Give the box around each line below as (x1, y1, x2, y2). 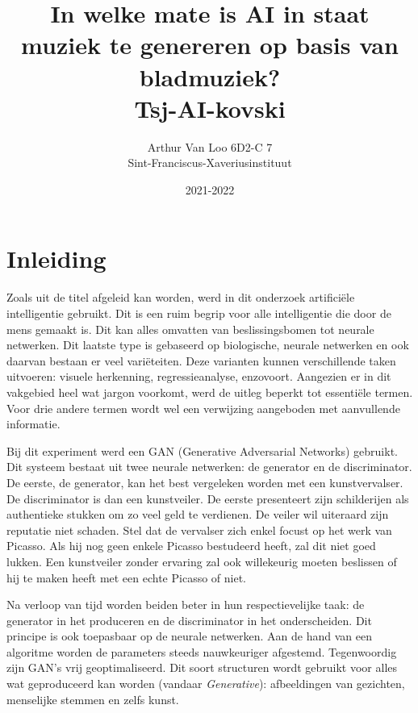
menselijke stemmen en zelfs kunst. (6, 690, 179, 707)
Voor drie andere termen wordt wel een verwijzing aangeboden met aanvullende (6, 399, 400, 416)
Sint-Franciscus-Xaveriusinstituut (127, 154, 292, 171)
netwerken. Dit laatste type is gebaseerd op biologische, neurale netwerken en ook (6, 336, 409, 353)
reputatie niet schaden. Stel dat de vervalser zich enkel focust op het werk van (6, 521, 392, 538)
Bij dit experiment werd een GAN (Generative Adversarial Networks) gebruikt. (6, 442, 398, 459)
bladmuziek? (139, 60, 281, 93)
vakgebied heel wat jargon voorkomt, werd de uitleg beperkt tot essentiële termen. (6, 383, 413, 400)
